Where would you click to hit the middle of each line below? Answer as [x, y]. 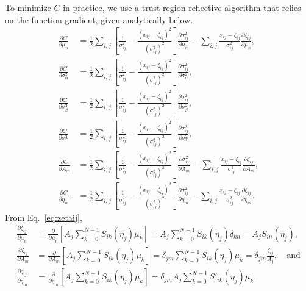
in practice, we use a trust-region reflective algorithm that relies [182, 7]
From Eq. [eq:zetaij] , [44, 217]
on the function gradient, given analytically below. [99, 19]
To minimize [28, 7]
